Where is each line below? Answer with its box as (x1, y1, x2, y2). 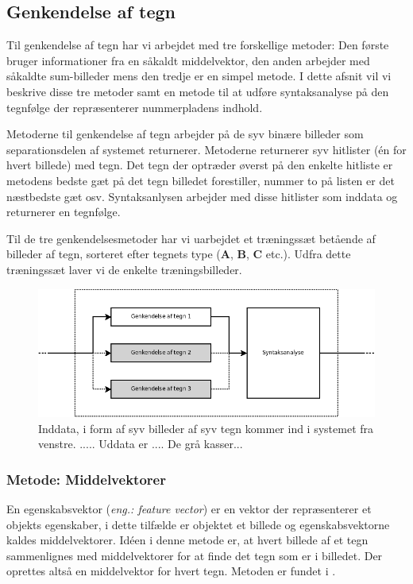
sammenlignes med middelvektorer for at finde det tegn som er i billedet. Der (6, 547, 383, 563)
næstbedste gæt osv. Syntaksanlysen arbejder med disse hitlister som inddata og (6, 188, 398, 204)
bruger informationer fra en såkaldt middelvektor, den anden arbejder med (6, 52, 370, 68)
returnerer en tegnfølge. (6, 203, 121, 220)
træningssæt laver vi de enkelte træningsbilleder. (6, 261, 242, 277)
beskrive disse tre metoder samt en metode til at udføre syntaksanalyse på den (6, 83, 389, 99)
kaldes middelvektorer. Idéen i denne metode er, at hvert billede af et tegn (6, 532, 369, 548)
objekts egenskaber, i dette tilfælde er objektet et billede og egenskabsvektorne (6, 516, 390, 532)
